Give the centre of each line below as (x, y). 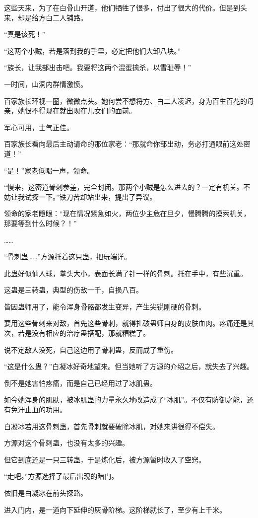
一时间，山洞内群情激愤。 (46, 84)
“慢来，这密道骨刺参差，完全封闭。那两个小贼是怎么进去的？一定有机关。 (124, 187)
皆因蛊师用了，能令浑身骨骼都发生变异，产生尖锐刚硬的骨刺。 (105, 306)
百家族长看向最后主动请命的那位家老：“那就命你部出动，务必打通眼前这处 (124, 144)
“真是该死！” (25, 34)
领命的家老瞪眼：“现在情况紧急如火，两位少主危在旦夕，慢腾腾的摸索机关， (127, 213)
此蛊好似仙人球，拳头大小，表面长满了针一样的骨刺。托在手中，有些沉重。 (126, 273)
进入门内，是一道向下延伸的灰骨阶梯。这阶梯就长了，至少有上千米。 (115, 509)
